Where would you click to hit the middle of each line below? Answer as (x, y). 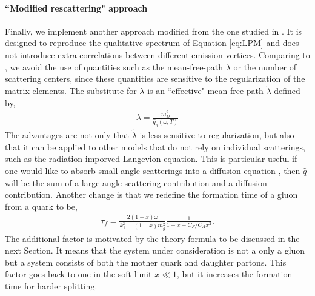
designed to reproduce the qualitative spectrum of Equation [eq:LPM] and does (152, 43)
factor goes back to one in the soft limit (78, 274)
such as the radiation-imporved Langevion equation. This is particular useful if (151, 159)
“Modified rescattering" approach (76, 8)
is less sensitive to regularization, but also (217, 135)
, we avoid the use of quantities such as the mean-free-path (114, 66)
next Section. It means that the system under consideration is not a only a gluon (155, 250)
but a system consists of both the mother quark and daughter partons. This (146, 262)
